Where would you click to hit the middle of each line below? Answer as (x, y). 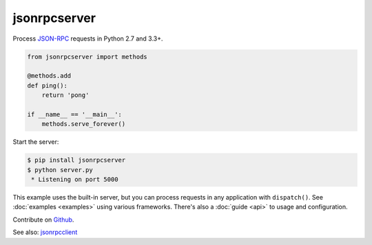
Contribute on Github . (43, 220)
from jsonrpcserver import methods (87, 56)
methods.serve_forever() (84, 124)
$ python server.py (60, 170)
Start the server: (36, 142)
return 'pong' (65, 95)
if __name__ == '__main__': (74, 114)
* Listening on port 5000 (75, 180)
